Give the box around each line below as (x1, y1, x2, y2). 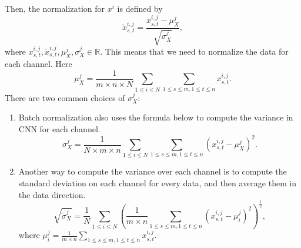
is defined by (117, 2, 163, 14)
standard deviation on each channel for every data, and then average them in (18, 176, 297, 189)
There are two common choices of (5, 91, 125, 103)
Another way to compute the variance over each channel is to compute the (18, 165, 287, 177)
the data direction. (18, 188, 86, 200)
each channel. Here (5, 58, 72, 70)
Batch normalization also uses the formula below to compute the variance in (18, 111, 293, 123)
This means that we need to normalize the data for (105, 45, 289, 57)
